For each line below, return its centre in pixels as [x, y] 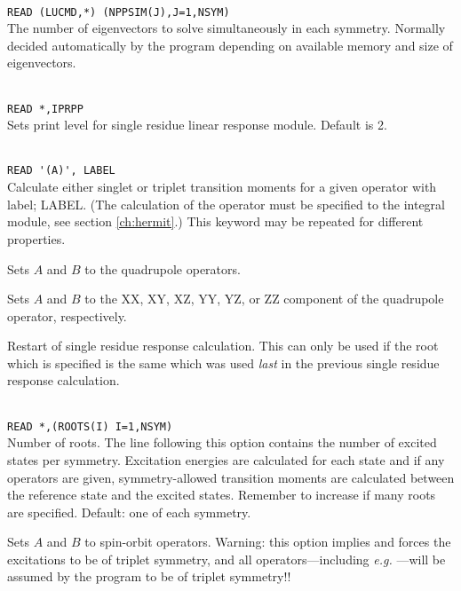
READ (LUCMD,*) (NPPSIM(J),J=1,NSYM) [119, 12]
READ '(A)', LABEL [61, 171]
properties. [36, 238]
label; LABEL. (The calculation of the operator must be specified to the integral [226, 204]
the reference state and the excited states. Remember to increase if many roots [222, 495]
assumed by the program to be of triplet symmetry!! [149, 576]
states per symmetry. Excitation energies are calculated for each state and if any [226, 459]
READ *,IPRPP [45, 109]
